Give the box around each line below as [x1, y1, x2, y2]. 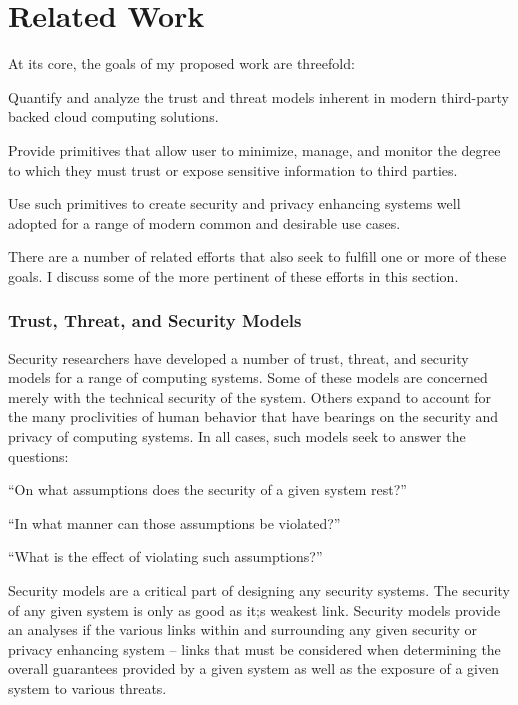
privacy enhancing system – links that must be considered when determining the [8, 638, 501, 659]
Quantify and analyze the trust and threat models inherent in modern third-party [8, 86, 509, 107]
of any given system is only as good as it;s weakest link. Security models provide [8, 599, 501, 620]
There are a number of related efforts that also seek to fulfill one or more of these [8, 246, 507, 267]
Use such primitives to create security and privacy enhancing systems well [8, 193, 461, 214]
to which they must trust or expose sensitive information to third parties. [8, 159, 458, 180]
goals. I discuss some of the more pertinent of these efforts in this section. [8, 265, 459, 286]
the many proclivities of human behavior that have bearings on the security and [8, 406, 499, 427]
